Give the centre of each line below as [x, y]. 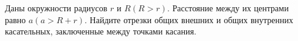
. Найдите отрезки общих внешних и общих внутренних [189, 19]
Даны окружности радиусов [56, 8]
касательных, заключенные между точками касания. [101, 31]
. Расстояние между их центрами [228, 8]
